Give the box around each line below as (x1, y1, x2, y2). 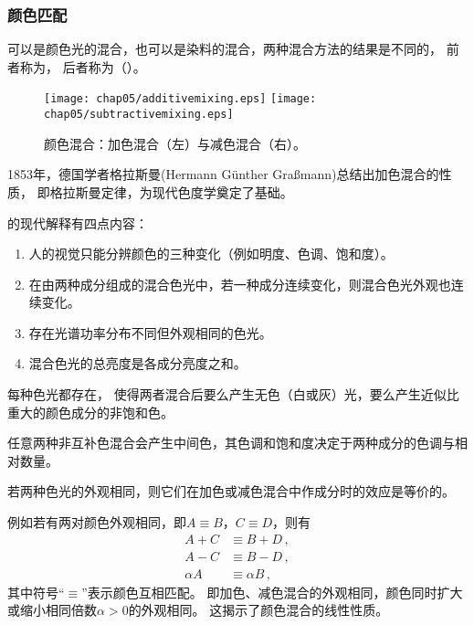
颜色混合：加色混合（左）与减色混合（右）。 (44, 133, 306, 153)
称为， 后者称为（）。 (19, 57, 146, 76)
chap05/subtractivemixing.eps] (44, 108, 234, 122)
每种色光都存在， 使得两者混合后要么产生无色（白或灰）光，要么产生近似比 (7, 385, 459, 404)
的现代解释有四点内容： (7, 213, 148, 232)
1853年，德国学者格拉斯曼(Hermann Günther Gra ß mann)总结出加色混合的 (7, 164, 439, 184)
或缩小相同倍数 (7, 600, 97, 620)
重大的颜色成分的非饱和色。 (7, 402, 174, 421)
